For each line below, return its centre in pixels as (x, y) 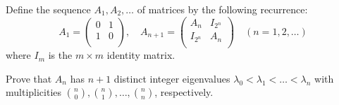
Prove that (29, 78)
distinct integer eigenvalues (172, 78)
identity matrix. (141, 55)
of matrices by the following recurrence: (222, 9)
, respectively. (184, 92)
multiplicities (34, 92)
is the (60, 55)
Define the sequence (48, 9)
